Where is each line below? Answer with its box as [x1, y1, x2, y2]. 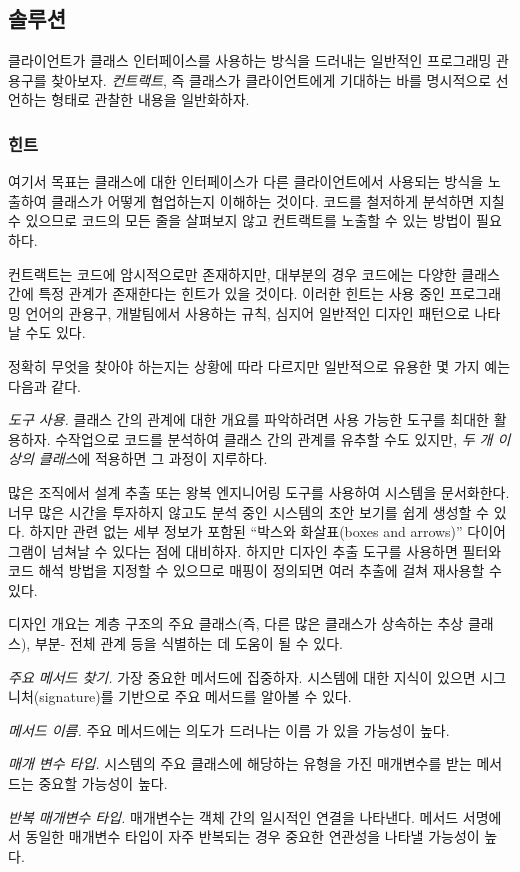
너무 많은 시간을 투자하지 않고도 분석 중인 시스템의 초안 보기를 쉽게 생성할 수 [8, 501, 489, 522]
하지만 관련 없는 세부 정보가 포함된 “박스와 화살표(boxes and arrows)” [29, 521, 463, 542]
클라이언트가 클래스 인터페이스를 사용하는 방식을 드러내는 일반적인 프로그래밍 [8, 50, 492, 71]
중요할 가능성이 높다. [38, 773, 168, 794]
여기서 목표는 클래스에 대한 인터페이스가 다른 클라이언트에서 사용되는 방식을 [8, 171, 484, 192]
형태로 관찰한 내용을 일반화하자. [51, 89, 250, 110]
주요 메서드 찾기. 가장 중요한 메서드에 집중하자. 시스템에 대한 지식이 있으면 [8, 666, 476, 687]
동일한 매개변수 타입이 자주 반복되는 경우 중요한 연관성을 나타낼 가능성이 [25, 826, 480, 847]
